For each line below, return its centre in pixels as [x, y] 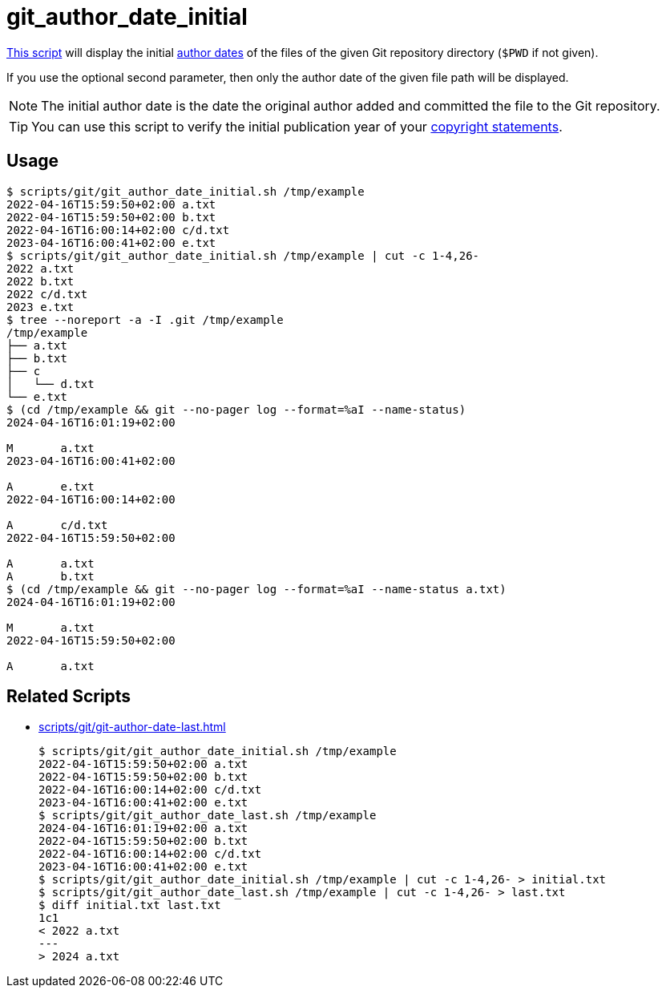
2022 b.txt [40, 281]
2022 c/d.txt [47, 294]
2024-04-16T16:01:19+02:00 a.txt [143, 828]
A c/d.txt [57, 525]
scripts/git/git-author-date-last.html [132, 727]
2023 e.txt [40, 307]
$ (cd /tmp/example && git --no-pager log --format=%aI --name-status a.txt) [256, 589]
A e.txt [50, 486]
